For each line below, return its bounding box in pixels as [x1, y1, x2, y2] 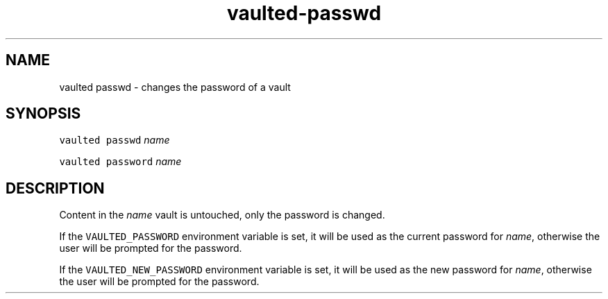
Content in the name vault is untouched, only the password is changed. [59, 209, 385, 221]
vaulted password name [59, 155, 182, 168]
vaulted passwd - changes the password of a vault [59, 80, 291, 93]
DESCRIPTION [6, 179, 105, 197]
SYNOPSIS [6, 105, 81, 123]
